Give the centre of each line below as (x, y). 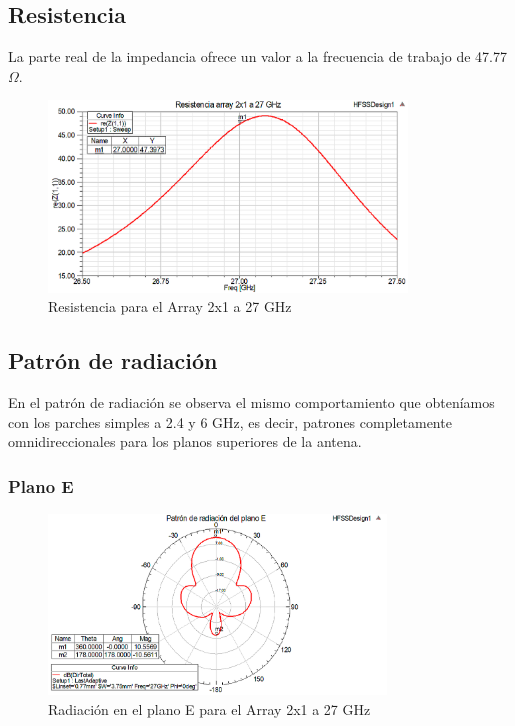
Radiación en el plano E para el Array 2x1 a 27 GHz (209, 708)
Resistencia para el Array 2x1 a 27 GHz (170, 306)
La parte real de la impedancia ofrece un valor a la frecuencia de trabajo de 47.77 (257, 56)
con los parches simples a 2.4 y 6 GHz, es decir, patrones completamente (230, 421)
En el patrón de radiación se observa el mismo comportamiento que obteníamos (251, 402)
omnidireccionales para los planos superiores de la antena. (185, 441)
